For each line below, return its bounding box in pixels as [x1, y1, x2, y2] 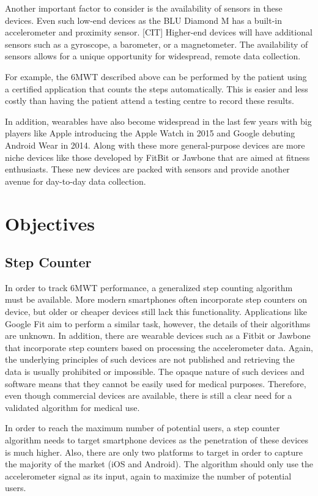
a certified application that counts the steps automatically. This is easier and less [5, 82, 308, 95]
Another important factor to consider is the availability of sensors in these [5, 2, 283, 14]
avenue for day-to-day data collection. [5, 174, 146, 187]
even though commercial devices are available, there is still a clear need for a [5, 389, 292, 402]
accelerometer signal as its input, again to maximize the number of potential [5, 469, 292, 482]
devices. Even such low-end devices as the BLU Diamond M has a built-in [5, 13, 283, 26]
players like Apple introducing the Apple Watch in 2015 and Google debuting [5, 127, 295, 139]
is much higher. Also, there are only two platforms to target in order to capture [5, 445, 303, 458]
